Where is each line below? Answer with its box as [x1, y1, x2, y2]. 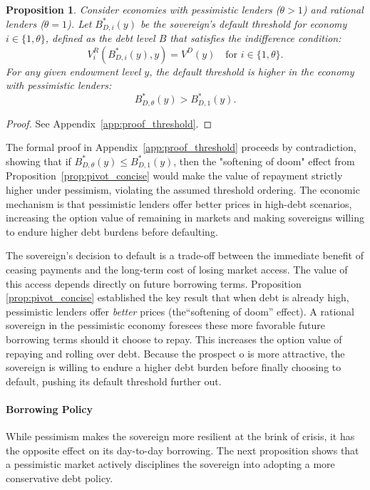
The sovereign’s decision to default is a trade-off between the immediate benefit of [6, 248, 364, 263]
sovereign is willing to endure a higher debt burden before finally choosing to [6, 360, 341, 375]
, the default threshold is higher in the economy [149, 63, 354, 78]
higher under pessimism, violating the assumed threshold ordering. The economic [6, 182, 360, 197]
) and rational [302, 2, 364, 16]
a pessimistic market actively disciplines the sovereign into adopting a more [6, 457, 335, 471]
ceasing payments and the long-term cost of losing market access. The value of [6, 261, 348, 276]
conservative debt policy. [6, 470, 113, 485]
